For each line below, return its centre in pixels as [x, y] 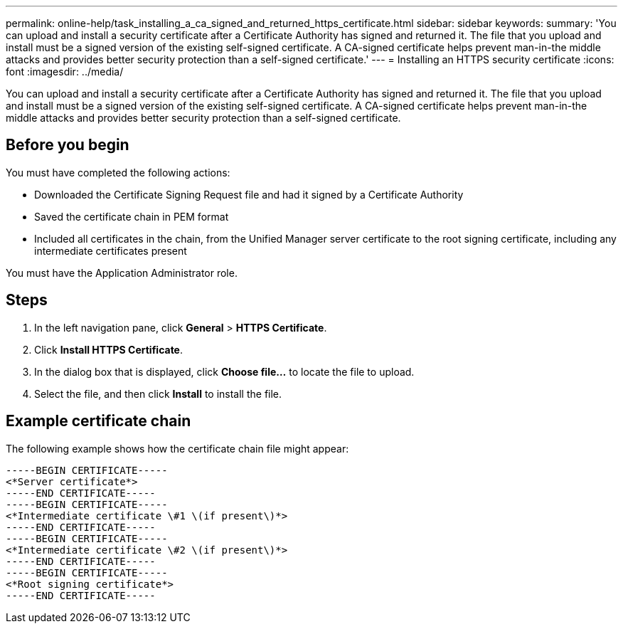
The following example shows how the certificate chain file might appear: [177, 448]
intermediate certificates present [111, 250]
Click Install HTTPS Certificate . [109, 349]
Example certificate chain [98, 421]
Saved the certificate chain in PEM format [132, 216]
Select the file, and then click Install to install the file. [158, 393]
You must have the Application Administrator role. [122, 273]
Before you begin [68, 145]
